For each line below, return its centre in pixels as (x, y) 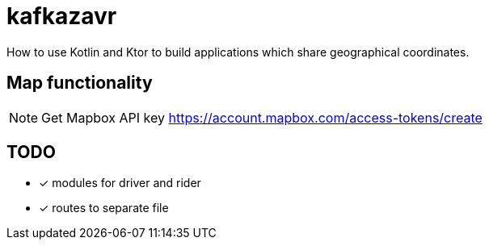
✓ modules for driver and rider (120, 183)
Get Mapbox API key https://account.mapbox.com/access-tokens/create (262, 117)
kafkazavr (62, 16)
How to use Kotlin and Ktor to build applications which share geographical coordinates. (238, 52)
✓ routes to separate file (104, 208)
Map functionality (80, 83)
